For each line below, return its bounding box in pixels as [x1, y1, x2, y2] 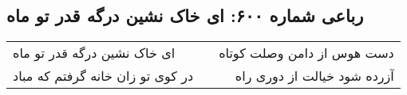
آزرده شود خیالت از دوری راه [235, 66, 394, 85]
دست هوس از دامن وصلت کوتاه [219, 44, 394, 63]
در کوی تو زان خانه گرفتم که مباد [13, 66, 194, 85]
